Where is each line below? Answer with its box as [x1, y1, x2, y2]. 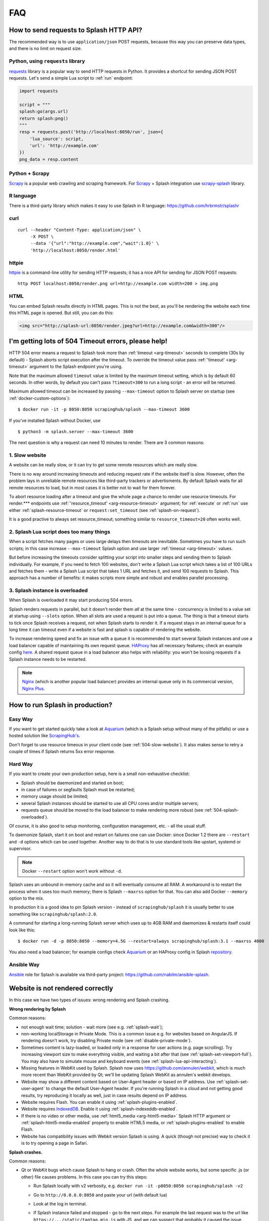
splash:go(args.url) [19, 109, 68, 114]
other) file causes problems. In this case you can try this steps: [21, 1174, 148, 1179]
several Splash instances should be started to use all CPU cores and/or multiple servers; [21, 800, 199, 806]
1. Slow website [9, 452, 46, 459]
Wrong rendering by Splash [9, 1006, 66, 1012]
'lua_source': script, [29, 136, 84, 142]
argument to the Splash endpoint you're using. [29, 364, 123, 370]
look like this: [9, 927, 36, 933]
